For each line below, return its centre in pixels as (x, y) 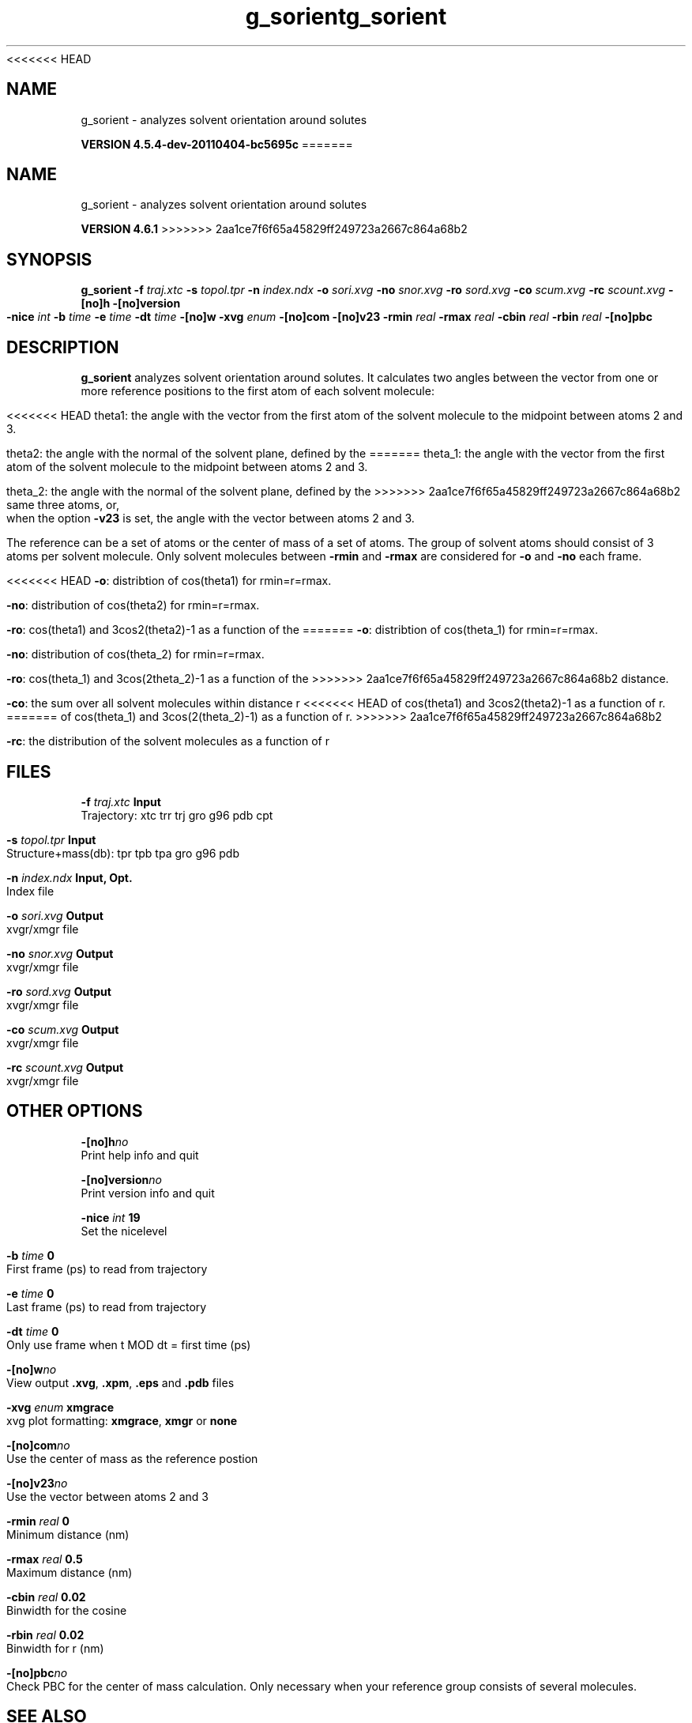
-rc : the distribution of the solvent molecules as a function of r (168, 741)
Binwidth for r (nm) (55, 1648)
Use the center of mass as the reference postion (132, 1458)
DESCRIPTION (63, 347)
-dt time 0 (33, 1331)
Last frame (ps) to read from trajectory (107, 1306)
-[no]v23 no (37, 1483)
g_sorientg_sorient (346, 17)
